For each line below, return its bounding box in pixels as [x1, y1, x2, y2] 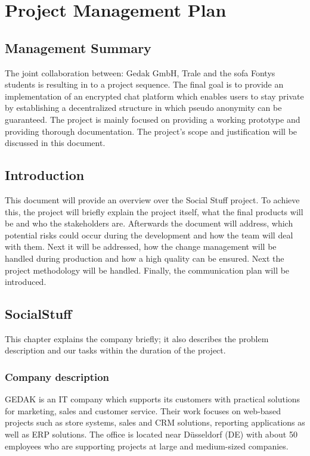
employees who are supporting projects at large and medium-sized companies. [5, 439, 289, 452]
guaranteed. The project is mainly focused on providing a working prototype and [5, 113, 300, 125]
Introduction [5, 166, 85, 184]
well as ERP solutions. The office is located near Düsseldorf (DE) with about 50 [5, 428, 297, 441]
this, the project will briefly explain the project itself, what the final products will [5, 205, 303, 218]
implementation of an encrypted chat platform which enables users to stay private [5, 89, 304, 102]
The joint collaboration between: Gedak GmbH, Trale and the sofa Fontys [5, 66, 275, 79]
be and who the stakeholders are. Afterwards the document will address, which [5, 217, 293, 229]
